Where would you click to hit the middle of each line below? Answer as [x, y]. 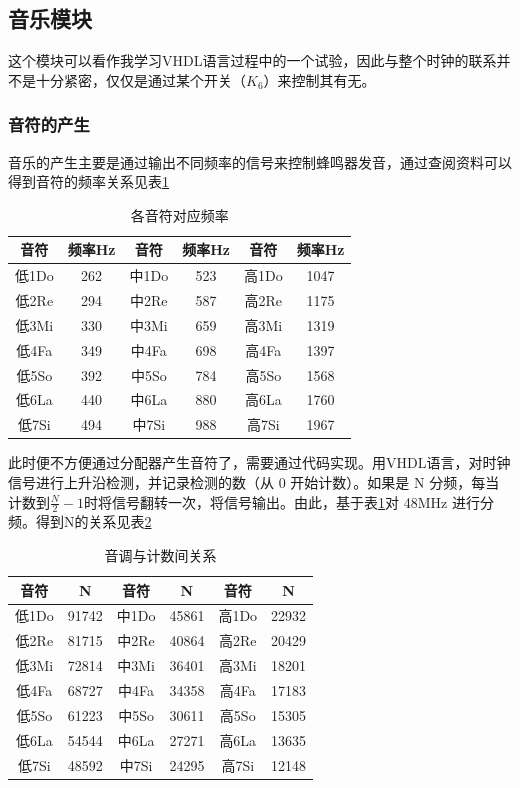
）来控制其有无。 [319, 79]
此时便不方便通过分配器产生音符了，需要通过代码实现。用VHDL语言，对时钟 [259, 462]
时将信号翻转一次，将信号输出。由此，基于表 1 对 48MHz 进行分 [289, 501]
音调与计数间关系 [160, 555]
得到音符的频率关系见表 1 [88, 181]
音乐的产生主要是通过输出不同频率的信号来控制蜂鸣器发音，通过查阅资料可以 [260, 161]
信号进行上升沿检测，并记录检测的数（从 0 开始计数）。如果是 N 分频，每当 [254, 481]
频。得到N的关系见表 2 [80, 521]
